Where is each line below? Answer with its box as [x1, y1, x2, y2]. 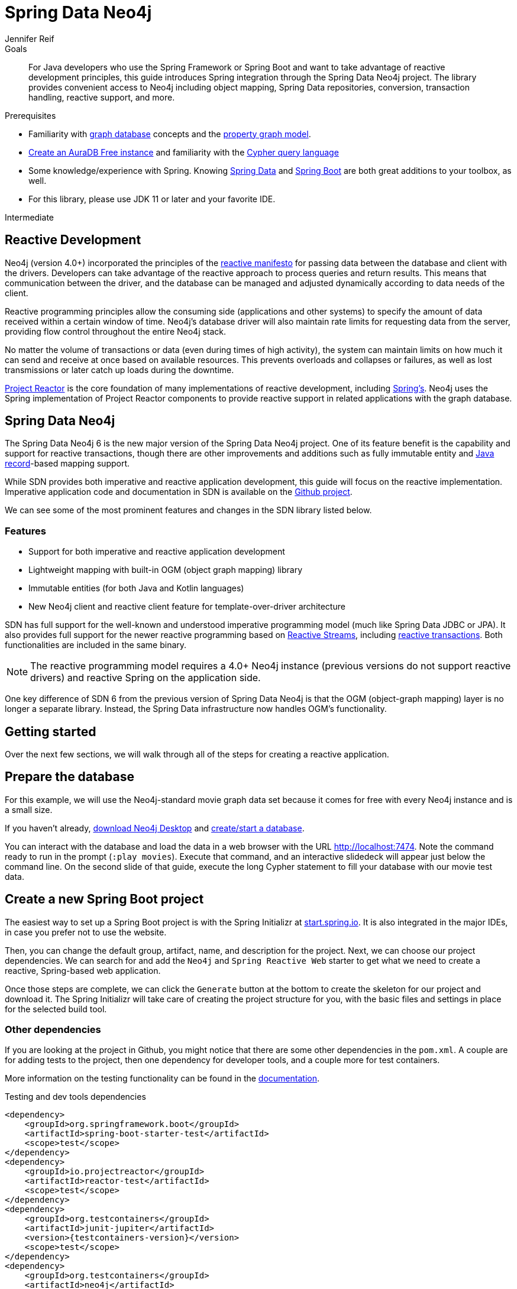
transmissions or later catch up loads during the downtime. [5, 364, 234, 375]
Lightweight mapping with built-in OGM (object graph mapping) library [28, 565, 303, 575]
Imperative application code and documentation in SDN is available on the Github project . [5, 487, 353, 497]
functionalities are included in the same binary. [5, 640, 187, 650]
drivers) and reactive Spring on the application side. [30, 672, 261, 684]
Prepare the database [5, 769, 134, 785]
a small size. [5, 804, 53, 815]
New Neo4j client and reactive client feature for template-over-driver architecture [28, 601, 345, 612]
